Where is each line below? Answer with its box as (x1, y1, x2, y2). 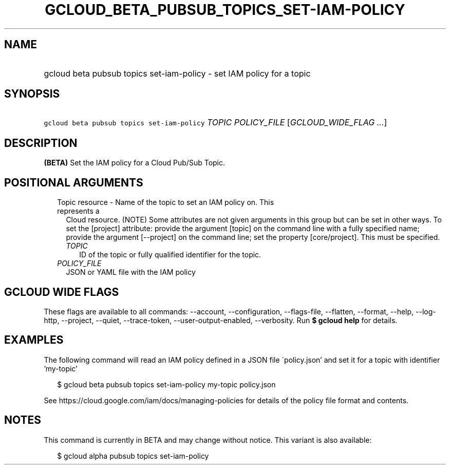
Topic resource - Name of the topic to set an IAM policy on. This (57, 198, 274, 207)
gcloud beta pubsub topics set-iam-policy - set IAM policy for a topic (44, 68, 311, 79)
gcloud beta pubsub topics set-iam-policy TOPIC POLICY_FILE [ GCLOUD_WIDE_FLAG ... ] (44, 117, 387, 128)
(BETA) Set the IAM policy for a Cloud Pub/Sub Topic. (44, 158, 226, 167)
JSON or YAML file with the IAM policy (66, 268, 196, 277)
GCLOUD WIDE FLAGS (4, 285, 119, 298)
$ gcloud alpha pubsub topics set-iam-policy (57, 451, 209, 460)
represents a (57, 207, 100, 216)
